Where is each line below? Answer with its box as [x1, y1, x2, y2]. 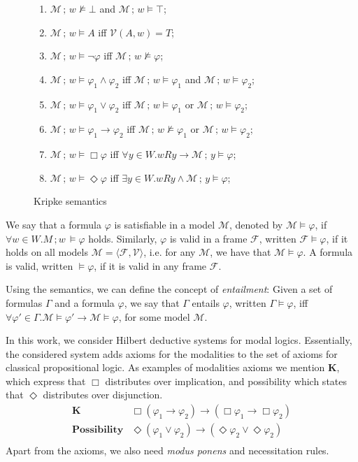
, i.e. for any [143, 245, 196, 259]
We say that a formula [6, 217, 102, 231]
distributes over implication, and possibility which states [105, 373, 348, 388]
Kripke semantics [34, 194, 107, 208]
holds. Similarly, [88, 231, 157, 245]
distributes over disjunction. [43, 387, 163, 402]
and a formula [55, 295, 115, 310]
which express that [6, 373, 86, 388]
